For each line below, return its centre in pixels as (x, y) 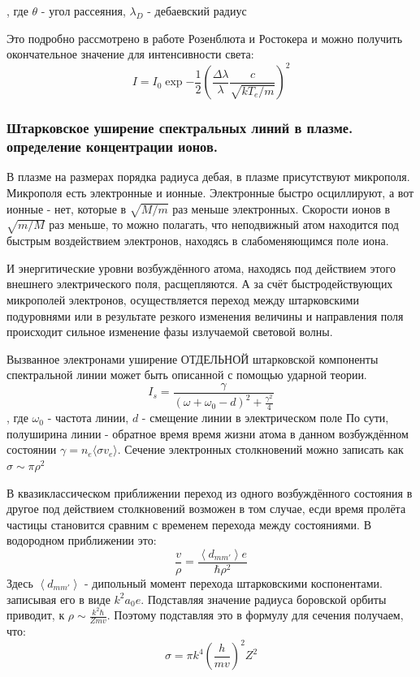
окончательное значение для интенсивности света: (130, 54)
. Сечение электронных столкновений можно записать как (260, 449)
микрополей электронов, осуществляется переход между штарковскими (183, 299)
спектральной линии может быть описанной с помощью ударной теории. (187, 375)
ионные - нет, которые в (67, 208)
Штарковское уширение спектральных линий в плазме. (180, 128)
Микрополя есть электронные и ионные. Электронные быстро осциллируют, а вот (210, 193)
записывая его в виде (58, 599)
